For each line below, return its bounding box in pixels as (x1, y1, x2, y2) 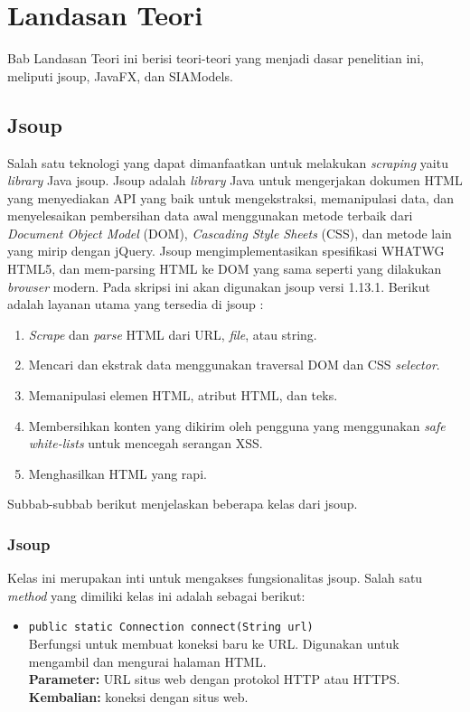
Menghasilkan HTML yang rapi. (28, 464, 207, 482)
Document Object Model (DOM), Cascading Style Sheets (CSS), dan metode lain (7, 223, 452, 242)
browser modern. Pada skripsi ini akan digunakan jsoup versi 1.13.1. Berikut (7, 276, 430, 295)
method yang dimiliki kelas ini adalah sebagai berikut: (7, 586, 305, 604)
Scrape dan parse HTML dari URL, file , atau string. (28, 324, 317, 343)
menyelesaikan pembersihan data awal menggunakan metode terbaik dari (7, 206, 413, 225)
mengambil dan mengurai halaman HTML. (28, 651, 267, 670)
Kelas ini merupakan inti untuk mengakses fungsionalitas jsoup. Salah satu (7, 568, 423, 587)
